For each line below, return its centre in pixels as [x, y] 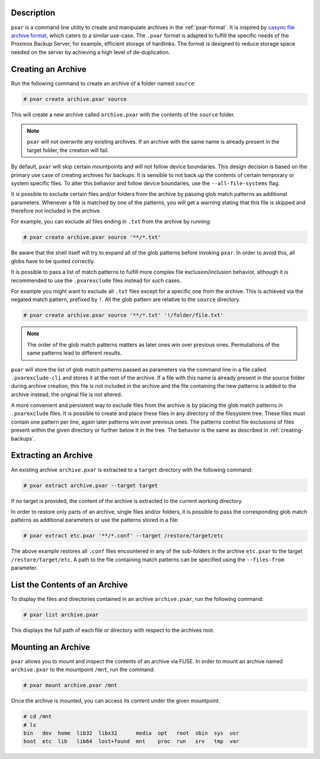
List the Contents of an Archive [70, 585]
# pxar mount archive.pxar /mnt [71, 685]
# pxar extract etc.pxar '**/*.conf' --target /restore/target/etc [124, 536]
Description [33, 13]
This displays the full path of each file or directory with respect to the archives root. [113, 630]
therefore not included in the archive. [56, 211]
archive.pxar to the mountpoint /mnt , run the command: [83, 670]
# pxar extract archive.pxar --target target [91, 485]
